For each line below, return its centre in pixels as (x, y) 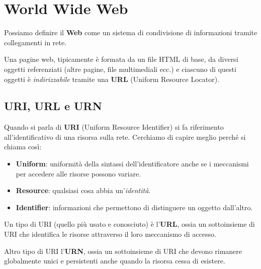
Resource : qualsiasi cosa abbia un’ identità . (83, 190)
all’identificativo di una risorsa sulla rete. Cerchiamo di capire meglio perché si (125, 137)
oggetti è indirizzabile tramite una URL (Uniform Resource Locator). (112, 79)
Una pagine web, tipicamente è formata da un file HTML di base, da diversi (121, 59)
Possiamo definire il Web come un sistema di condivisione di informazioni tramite (131, 32)
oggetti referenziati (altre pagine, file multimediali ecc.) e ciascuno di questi (120, 69)
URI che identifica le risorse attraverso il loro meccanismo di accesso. (110, 234)
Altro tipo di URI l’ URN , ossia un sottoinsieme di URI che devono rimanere (123, 251)
